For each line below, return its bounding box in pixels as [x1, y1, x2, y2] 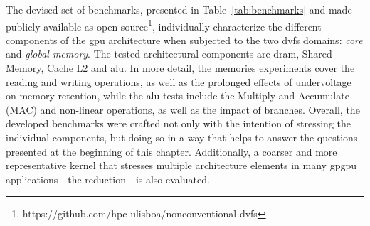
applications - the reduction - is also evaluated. [6, 171, 210, 186]
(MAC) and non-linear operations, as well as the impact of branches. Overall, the [6, 102, 360, 117]
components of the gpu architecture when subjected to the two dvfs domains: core [6, 32, 363, 47]
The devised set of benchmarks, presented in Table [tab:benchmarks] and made [6, 2, 352, 16]
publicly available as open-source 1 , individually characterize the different [6, 16, 322, 33]
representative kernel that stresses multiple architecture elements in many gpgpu [6, 158, 356, 173]
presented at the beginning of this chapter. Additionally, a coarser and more [6, 144, 337, 158]
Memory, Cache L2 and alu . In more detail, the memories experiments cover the [6, 60, 355, 75]
